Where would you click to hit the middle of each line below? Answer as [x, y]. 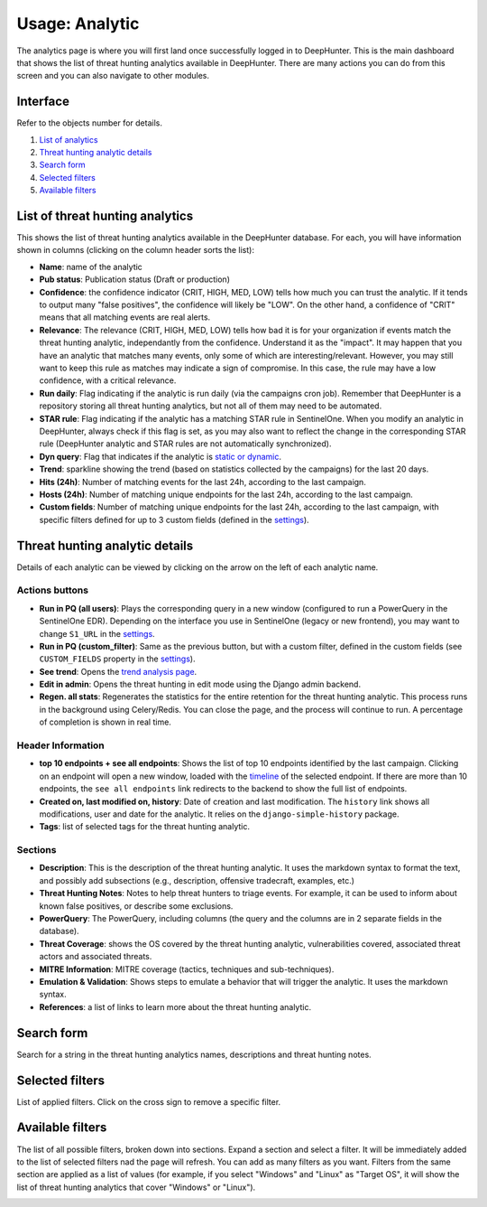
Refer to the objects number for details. [89, 123]
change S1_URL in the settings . [97, 633]
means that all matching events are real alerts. [125, 317]
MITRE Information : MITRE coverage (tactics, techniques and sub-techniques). [187, 969]
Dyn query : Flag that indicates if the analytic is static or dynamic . [160, 456]
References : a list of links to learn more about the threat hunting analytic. [175, 1006]
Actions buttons [53, 590]
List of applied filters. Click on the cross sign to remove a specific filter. [149, 1101]
